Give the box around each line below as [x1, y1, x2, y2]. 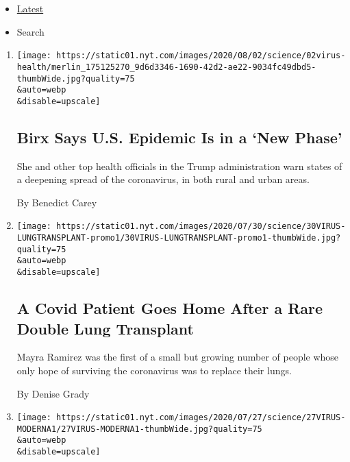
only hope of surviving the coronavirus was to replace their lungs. [16, 363, 292, 377]
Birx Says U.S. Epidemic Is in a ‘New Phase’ [16, 126, 342, 147]
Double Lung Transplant [16, 317, 194, 339]
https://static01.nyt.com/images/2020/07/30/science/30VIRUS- [56, 221, 346, 232]
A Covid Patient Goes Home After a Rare [16, 297, 323, 319]
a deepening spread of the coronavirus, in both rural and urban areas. [16, 172, 310, 186]
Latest [16, 1, 44, 15]
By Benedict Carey [16, 195, 97, 209]
